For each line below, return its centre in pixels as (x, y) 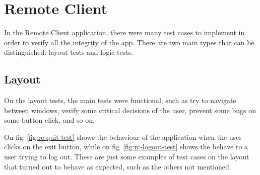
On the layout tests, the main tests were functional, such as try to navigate (120, 100)
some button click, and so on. (49, 120)
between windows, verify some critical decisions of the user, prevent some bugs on (130, 110)
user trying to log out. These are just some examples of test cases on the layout (127, 157)
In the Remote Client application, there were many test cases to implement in (124, 32)
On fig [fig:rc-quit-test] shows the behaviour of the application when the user (123, 137)
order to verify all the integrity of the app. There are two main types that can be (129, 42)
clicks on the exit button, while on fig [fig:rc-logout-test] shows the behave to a (126, 147)
